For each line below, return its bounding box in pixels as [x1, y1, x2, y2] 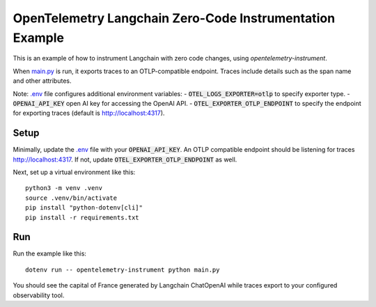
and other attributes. [13, 77, 72, 85]
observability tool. [13, 291, 65, 299]
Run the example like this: [13, 249, 87, 258]
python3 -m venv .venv [25, 184, 103, 192]
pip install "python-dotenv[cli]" [25, 204, 143, 212]
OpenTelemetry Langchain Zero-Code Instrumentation [13, 10, 336, 26]
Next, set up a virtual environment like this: [13, 168, 136, 176]
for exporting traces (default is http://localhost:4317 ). [13, 109, 165, 118]
